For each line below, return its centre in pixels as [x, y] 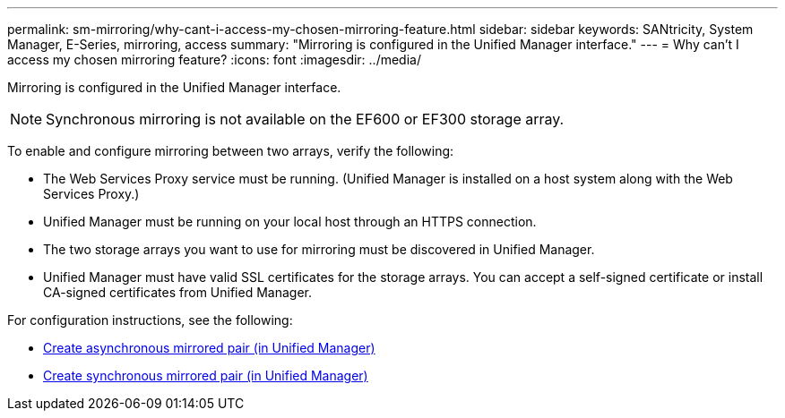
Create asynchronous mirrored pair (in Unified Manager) [209, 348]
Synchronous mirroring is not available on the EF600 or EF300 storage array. [305, 119]
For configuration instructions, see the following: [150, 320]
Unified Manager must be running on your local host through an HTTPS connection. [290, 222]
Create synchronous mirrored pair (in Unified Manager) [206, 375]
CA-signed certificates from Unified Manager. [177, 292]
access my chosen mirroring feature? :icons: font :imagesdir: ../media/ [214, 60]
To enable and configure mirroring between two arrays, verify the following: [231, 151]
